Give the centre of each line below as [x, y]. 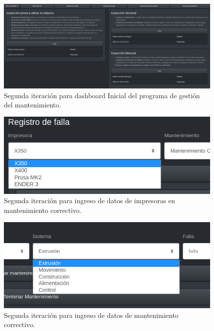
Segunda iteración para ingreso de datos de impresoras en [90, 200]
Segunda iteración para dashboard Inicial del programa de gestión [102, 95]
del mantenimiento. [33, 105]
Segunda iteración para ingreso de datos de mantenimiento [91, 315]
